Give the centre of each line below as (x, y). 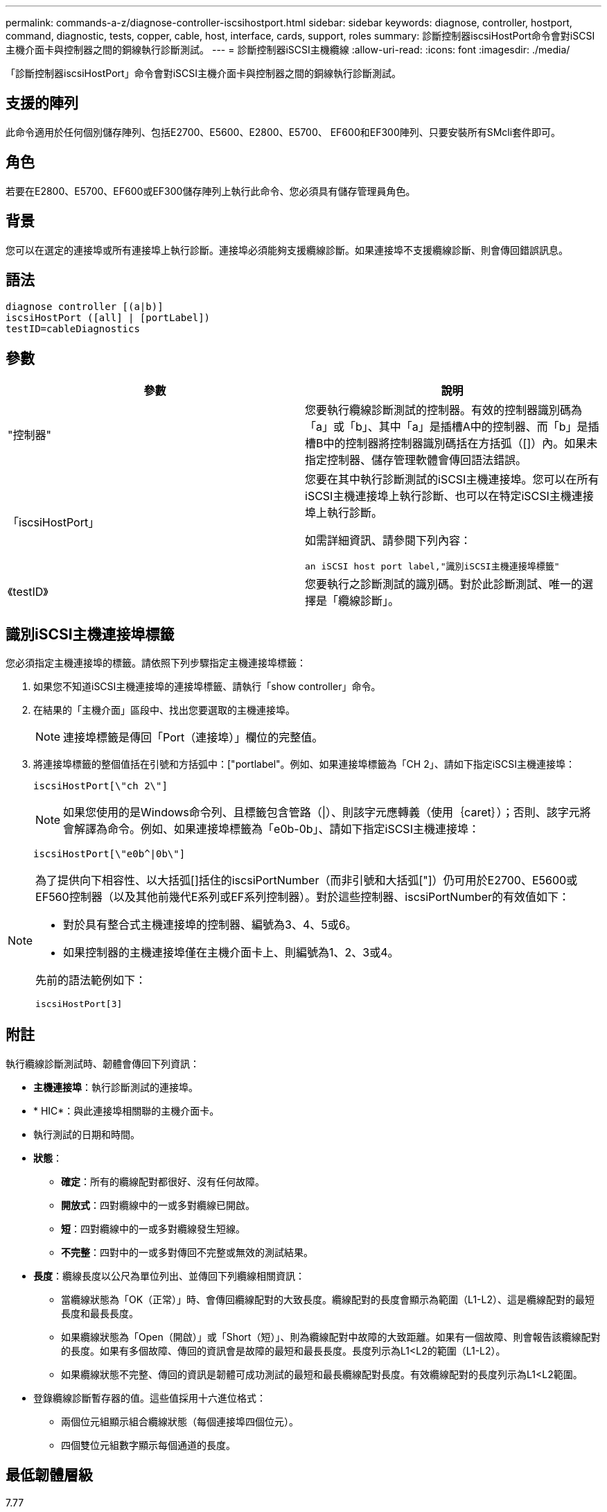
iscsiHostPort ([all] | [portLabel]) (108, 318)
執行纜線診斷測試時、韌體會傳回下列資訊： (103, 1063)
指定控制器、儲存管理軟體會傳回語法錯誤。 (416, 460)
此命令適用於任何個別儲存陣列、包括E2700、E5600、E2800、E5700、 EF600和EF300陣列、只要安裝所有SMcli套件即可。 (283, 132)
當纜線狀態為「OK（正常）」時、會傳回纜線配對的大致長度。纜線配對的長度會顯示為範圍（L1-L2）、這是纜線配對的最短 (328, 1299)
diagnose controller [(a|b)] (85, 307)
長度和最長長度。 (100, 1313)
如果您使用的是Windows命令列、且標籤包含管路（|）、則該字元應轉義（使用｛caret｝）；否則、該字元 (322, 813)
